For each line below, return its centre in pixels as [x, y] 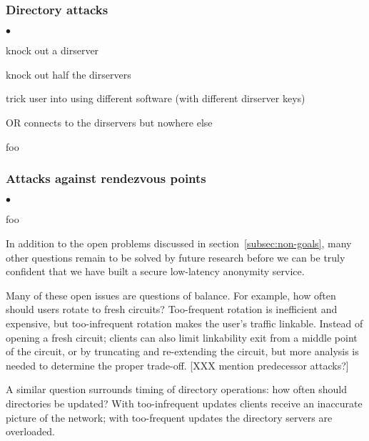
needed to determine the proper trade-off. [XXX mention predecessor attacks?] [177, 365]
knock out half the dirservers [69, 74]
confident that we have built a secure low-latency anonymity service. [155, 271]
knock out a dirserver [52, 50]
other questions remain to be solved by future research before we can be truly [176, 257]
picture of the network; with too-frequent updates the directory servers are [169, 417]
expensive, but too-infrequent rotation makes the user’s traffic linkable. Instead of [184, 323]
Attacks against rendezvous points [106, 178]
